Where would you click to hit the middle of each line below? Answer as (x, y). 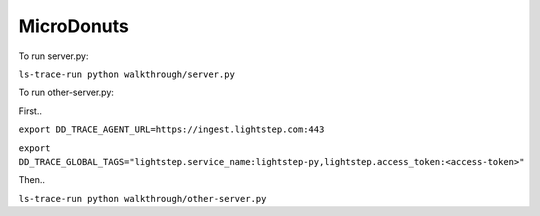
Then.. (31, 180)
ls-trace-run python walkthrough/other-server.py (142, 198)
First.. (30, 111)
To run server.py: (53, 56)
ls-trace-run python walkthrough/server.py (126, 74)
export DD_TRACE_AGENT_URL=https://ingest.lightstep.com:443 (171, 129)
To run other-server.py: (66, 92)
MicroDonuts (74, 26)
